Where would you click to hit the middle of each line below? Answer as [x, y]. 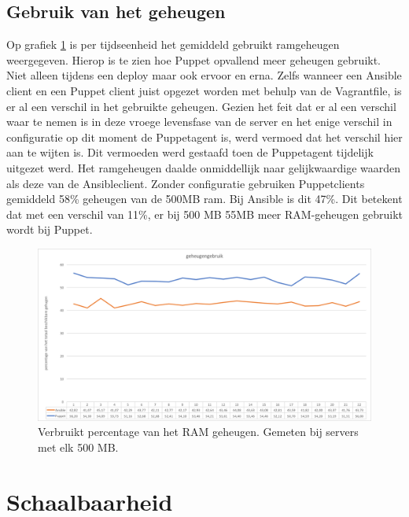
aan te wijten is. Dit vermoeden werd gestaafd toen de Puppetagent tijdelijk [190, 152]
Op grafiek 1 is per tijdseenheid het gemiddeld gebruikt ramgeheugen [173, 44]
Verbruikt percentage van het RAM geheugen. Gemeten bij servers [198, 432]
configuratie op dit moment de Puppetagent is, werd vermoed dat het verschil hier [204, 137]
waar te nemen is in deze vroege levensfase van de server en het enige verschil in [199, 122]
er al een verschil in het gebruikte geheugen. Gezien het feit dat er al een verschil [201, 106]
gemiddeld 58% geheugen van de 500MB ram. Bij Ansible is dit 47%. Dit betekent [204, 199]
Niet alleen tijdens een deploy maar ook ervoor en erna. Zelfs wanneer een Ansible [204, 75]
